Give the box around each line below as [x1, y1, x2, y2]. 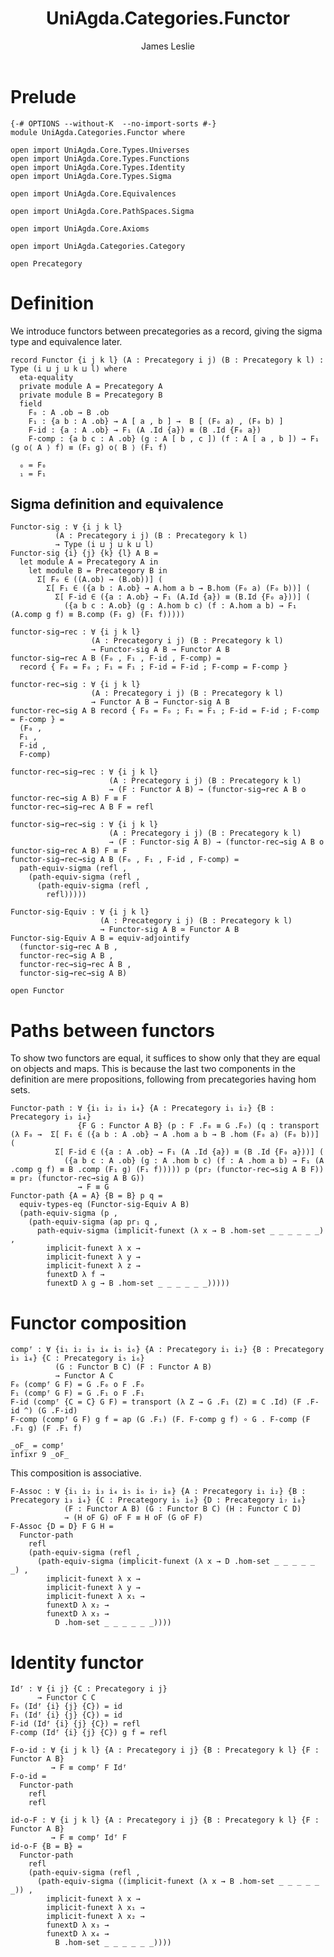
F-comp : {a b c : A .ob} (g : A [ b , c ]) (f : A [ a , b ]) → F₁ [28, 433, 320, 444]
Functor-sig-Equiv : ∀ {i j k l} [10, 907, 150, 917]
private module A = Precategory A [19, 381, 163, 391]
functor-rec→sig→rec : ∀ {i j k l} [10, 767, 159, 777]
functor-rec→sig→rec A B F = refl [10, 802, 155, 812]
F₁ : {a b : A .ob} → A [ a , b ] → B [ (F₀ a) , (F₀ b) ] [28, 416, 284, 426]
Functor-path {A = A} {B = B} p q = [10, 1191, 163, 1201]
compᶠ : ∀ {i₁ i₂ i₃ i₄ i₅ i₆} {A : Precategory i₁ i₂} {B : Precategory [10, 1345, 325, 1355]
